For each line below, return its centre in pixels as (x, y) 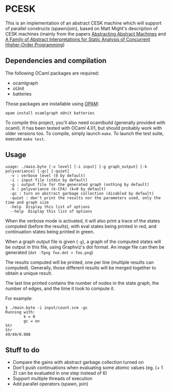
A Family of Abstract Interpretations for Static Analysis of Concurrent (78, 39)
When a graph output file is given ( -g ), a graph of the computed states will (83, 241)
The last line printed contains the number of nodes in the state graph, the (82, 283)
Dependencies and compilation (56, 61)
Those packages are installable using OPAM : (52, 104)
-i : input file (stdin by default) (49, 180)
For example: (19, 298)
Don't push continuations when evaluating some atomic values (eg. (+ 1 (88, 367)
